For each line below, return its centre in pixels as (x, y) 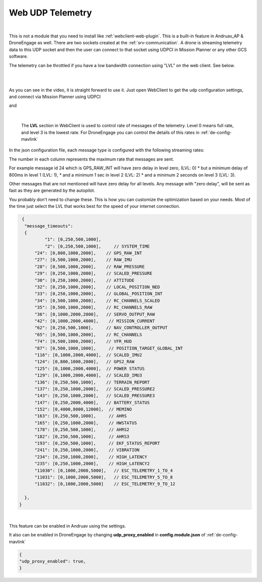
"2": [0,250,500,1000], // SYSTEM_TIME (97, 246)
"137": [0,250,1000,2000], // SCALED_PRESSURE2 (95, 389)
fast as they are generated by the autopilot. (52, 191)
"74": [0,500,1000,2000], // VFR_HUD (83, 341)
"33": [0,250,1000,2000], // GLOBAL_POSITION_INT (98, 294)
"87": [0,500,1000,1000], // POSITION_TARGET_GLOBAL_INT (109, 348)
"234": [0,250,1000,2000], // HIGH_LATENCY (91, 457)
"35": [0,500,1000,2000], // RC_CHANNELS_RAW (93, 308)
